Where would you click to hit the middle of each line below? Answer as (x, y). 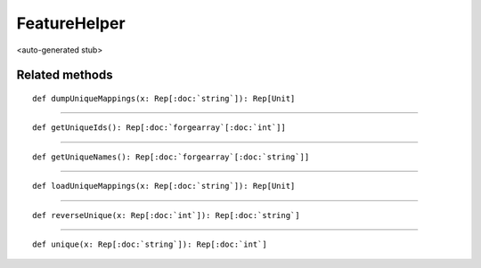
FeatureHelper (71, 23)
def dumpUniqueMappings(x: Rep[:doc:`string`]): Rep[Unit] (164, 98)
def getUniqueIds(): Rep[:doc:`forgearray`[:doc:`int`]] (159, 128)
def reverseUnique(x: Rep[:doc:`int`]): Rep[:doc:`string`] (166, 215)
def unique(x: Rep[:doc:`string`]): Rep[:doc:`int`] (150, 244)
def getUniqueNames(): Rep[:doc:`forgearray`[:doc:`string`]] (171, 157)
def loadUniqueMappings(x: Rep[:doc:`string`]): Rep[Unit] (164, 186)
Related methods (65, 75)
